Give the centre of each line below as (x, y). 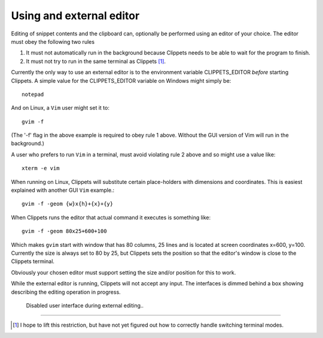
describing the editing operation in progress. (66, 292)
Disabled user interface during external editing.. (85, 305)
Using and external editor (75, 16)
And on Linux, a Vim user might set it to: (60, 108)
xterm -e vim (41, 168)
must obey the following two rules (53, 41)
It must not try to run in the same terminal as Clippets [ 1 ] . (96, 61)
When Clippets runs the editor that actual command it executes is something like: (111, 217)
